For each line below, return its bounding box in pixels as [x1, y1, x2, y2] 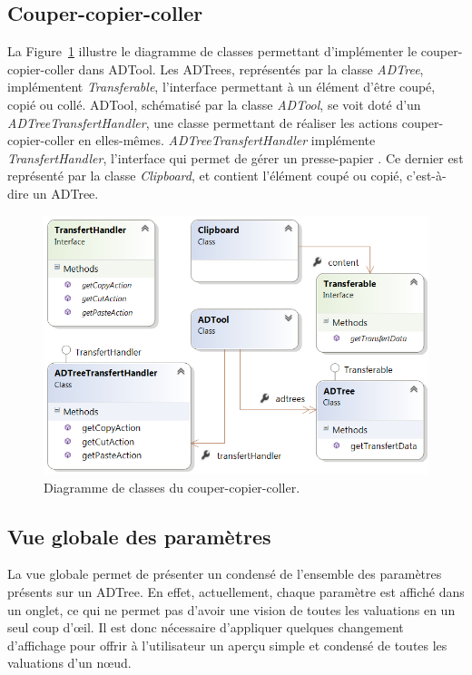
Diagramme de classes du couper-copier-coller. [44, 477, 300, 496]
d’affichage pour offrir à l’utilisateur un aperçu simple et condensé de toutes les [7, 635, 447, 654]
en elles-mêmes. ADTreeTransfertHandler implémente [78, 131, 376, 150]
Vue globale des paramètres [7, 522, 271, 550]
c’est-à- [407, 166, 447, 185]
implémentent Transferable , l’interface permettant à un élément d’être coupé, [7, 77, 436, 96]
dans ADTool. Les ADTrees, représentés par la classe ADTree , [78, 59, 424, 78]
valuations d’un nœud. [7, 653, 132, 672]
